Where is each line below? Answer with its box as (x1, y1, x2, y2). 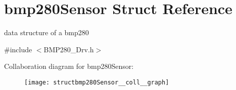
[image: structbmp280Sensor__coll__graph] (24, 78, 169, 86)
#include (4, 44, 32, 54)
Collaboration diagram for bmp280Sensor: (4, 61, 134, 71)
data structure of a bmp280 (4, 27, 89, 38)
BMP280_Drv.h (43, 44, 94, 54)
